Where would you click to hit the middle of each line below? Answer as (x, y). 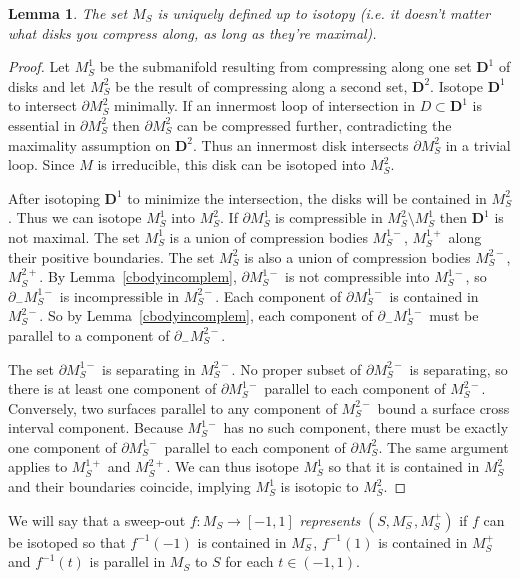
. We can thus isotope (232, 466)
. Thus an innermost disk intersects (301, 144)
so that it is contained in (404, 466)
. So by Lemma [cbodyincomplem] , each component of (206, 315)
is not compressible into (357, 276)
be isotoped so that (67, 541)
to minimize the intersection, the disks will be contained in (307, 197)
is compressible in (329, 217)
